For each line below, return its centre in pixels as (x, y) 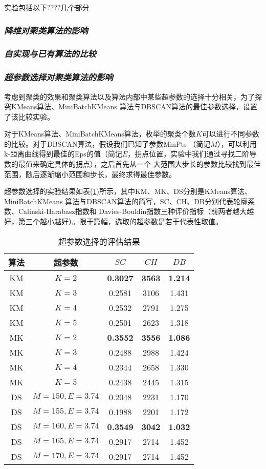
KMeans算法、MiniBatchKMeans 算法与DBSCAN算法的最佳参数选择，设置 (134, 106)
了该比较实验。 (29, 116)
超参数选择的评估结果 (99, 241)
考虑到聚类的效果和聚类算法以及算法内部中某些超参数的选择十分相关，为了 (129, 96)
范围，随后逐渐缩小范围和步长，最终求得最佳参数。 (90, 174)
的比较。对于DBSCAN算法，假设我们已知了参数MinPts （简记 (107, 143)
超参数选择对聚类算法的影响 (59, 77)
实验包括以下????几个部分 (47, 7)
